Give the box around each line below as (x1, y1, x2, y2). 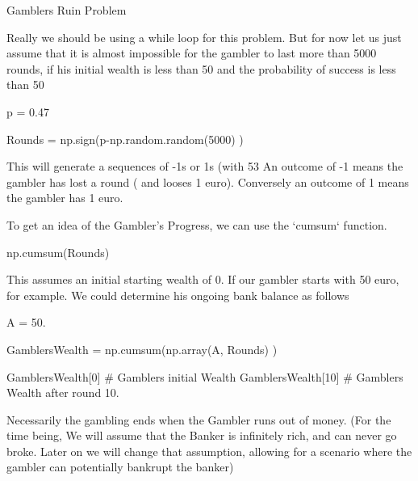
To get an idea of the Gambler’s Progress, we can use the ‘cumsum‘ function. (6, 216, 387, 233)
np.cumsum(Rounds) (6, 243, 110, 260)
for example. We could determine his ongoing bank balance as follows (6, 286, 349, 303)
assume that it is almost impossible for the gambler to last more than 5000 (6, 44, 377, 61)
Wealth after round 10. (6, 384, 119, 401)
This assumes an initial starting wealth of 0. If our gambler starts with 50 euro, (6, 271, 399, 288)
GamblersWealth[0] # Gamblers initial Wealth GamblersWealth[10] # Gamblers (6, 368, 403, 385)
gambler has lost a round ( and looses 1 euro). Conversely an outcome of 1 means (6, 173, 409, 190)
